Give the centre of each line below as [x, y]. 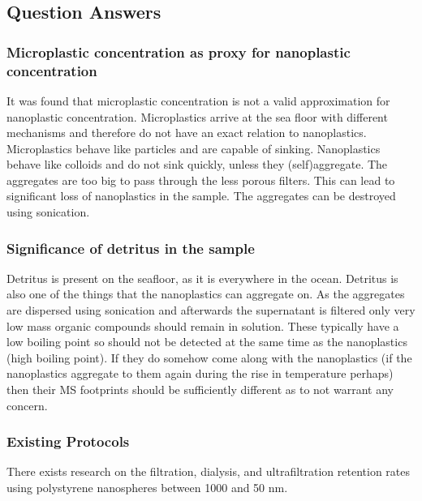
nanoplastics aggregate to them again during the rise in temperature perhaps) [200, 373]
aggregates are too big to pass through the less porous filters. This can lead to [201, 180]
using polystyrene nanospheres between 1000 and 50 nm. [147, 488]
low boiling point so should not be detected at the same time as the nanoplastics [207, 342]
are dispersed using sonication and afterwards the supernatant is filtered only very [211, 310]
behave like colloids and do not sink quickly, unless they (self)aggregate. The [197, 164]
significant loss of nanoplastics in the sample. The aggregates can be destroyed [201, 196]
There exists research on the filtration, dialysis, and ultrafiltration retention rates [209, 471]
